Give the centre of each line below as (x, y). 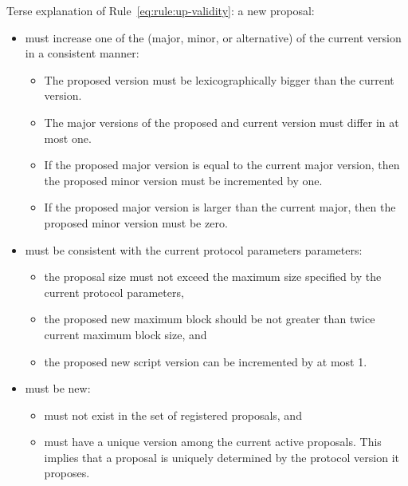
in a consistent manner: (82, 53)
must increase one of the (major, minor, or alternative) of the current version (213, 37)
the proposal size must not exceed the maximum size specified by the (213, 277)
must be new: (58, 388)
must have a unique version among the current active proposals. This (213, 442)
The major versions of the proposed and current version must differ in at (222, 122)
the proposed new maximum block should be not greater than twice (210, 319)
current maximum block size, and (126, 334)
